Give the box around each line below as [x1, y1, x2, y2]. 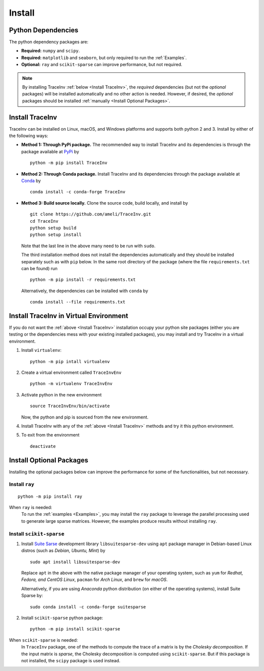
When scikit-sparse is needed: [9, 637, 78, 643]
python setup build [30, 225, 77, 231]
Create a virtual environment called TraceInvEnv [21, 370, 122, 375]
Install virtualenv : [21, 347, 62, 353]
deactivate [30, 443, 56, 449]
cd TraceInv [30, 218, 59, 224]
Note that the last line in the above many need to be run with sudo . [21, 243, 156, 249]
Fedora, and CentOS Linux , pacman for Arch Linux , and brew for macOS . [21, 577, 168, 582]
